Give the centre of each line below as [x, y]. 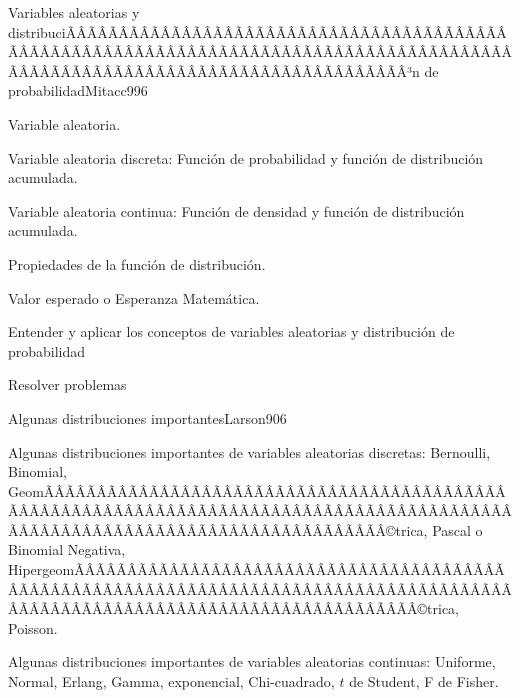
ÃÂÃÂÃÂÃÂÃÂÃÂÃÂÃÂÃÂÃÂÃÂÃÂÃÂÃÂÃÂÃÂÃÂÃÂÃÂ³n [214, 70]
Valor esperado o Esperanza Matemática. [134, 297]
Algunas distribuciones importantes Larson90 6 [147, 417]
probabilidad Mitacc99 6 [78, 90]
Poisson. [33, 627]
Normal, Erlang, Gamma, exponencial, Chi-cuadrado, [171, 681]
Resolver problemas [67, 384]
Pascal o [457, 529]
